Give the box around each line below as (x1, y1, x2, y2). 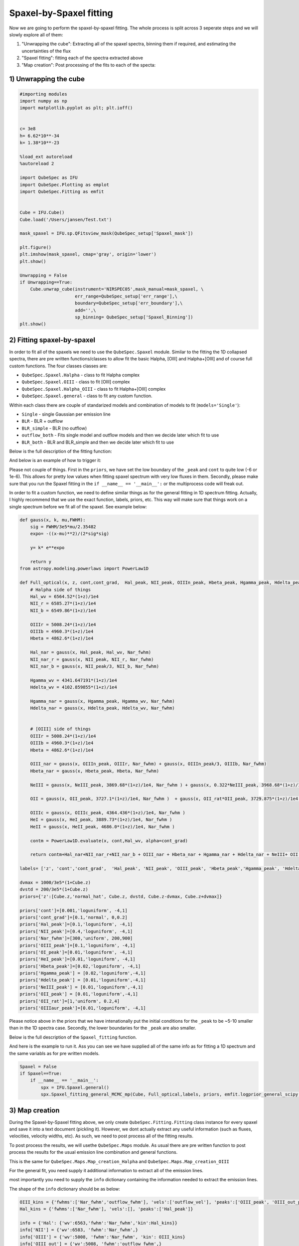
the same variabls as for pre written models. (9, 1050, 100, 1056)
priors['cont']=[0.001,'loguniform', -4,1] (19, 908, 128, 913)
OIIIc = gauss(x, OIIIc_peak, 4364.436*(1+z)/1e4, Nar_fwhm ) (30, 810, 185, 816)
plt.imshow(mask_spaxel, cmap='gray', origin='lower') (19, 252, 156, 257)
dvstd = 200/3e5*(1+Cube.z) (19, 887, 88, 892)
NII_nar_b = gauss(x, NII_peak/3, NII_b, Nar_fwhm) (30, 663, 159, 669)
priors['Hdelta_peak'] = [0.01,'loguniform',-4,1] (19, 977, 147, 983)
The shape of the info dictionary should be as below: (9, 1186, 121, 1192)
